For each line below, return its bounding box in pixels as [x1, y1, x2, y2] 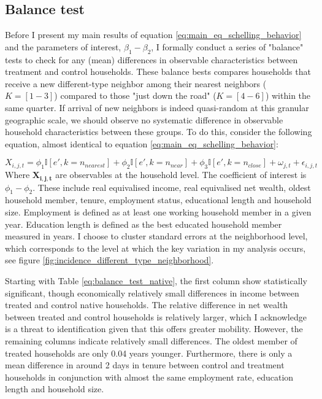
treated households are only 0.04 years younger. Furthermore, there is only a [5, 346, 293, 359]
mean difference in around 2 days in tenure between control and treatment [5, 358, 285, 371]
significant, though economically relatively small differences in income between [5, 286, 299, 299]
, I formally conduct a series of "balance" [151, 40, 304, 53]
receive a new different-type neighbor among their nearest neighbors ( [5, 77, 267, 90]
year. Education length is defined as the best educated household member [5, 217, 282, 230]
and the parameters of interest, [5, 40, 121, 53]
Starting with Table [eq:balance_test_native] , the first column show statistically [5, 274, 307, 287]
